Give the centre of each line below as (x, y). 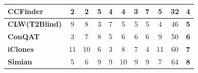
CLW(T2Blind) (35, 24)
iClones (21, 49)
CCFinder (25, 11)
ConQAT (24, 36)
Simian (20, 61)
